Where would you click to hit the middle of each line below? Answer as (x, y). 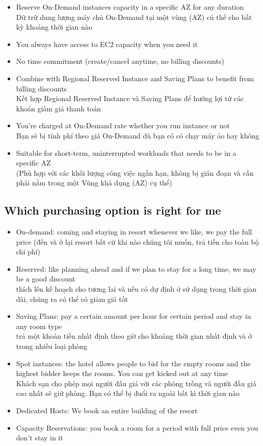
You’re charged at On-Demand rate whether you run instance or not (123, 125)
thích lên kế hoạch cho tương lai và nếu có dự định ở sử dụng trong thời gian (136, 289)
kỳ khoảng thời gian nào (54, 27)
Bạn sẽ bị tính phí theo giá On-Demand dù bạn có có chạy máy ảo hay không (138, 135)
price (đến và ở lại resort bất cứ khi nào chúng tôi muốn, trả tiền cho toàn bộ (137, 241)
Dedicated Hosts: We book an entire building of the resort (107, 410)
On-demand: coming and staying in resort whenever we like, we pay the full (134, 232)
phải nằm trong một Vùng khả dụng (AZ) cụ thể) (94, 183)
